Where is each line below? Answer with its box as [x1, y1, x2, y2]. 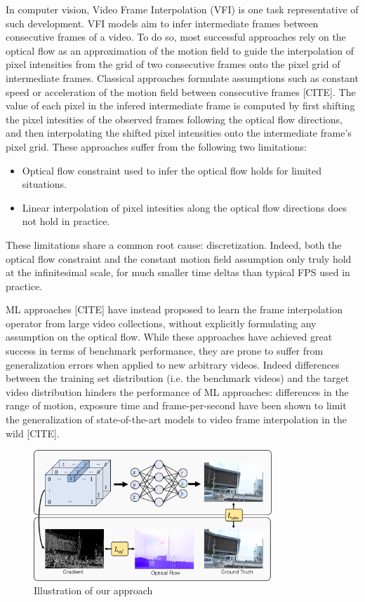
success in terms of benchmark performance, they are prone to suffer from [6, 343, 324, 358]
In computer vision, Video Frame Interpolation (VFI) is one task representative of [6, 2, 359, 16]
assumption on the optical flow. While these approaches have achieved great [6, 329, 333, 344]
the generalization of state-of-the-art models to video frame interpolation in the [6, 412, 347, 427]
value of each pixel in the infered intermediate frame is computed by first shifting [6, 98, 355, 113]
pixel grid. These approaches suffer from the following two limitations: [6, 139, 307, 153]
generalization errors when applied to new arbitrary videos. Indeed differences [6, 357, 340, 371]
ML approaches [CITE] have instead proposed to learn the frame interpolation [6, 302, 343, 317]
